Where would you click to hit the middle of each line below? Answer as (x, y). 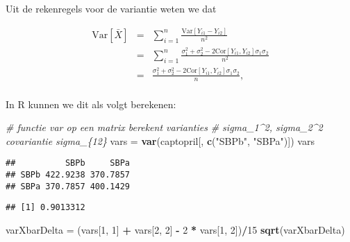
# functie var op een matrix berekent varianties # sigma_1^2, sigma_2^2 (164, 127)
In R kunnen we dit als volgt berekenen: (91, 104)
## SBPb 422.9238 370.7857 (68, 174)
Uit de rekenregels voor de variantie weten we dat (111, 8)
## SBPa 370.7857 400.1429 (68, 186)
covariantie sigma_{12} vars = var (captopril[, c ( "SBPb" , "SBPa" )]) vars (160, 140)
